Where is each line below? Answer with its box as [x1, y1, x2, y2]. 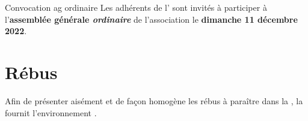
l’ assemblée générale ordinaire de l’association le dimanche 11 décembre [5, 13, 298, 25]
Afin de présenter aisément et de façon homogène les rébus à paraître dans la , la [5, 94, 303, 107]
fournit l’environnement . [5, 106, 97, 119]
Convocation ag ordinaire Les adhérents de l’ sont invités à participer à [5, 1, 267, 13]
